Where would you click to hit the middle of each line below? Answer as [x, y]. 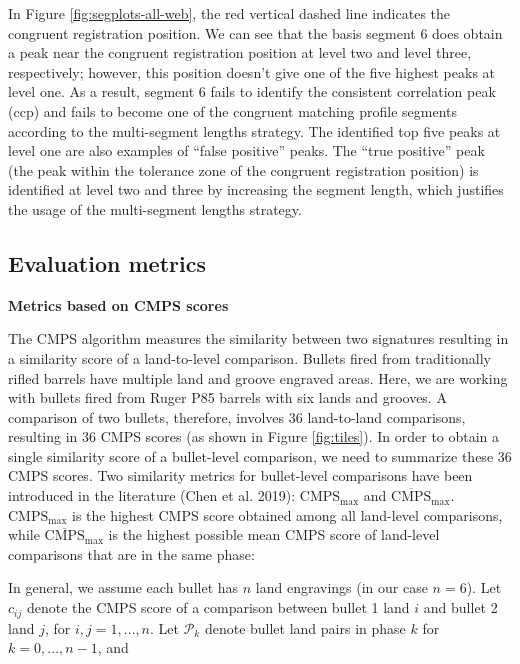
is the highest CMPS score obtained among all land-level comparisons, [287, 514]
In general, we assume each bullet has [123, 587]
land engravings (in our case [341, 587]
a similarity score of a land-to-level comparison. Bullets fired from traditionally [249, 357]
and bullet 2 [460, 607]
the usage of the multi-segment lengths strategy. [155, 208]
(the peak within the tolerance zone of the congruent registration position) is [243, 169]
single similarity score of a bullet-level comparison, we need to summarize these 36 [260, 455]
